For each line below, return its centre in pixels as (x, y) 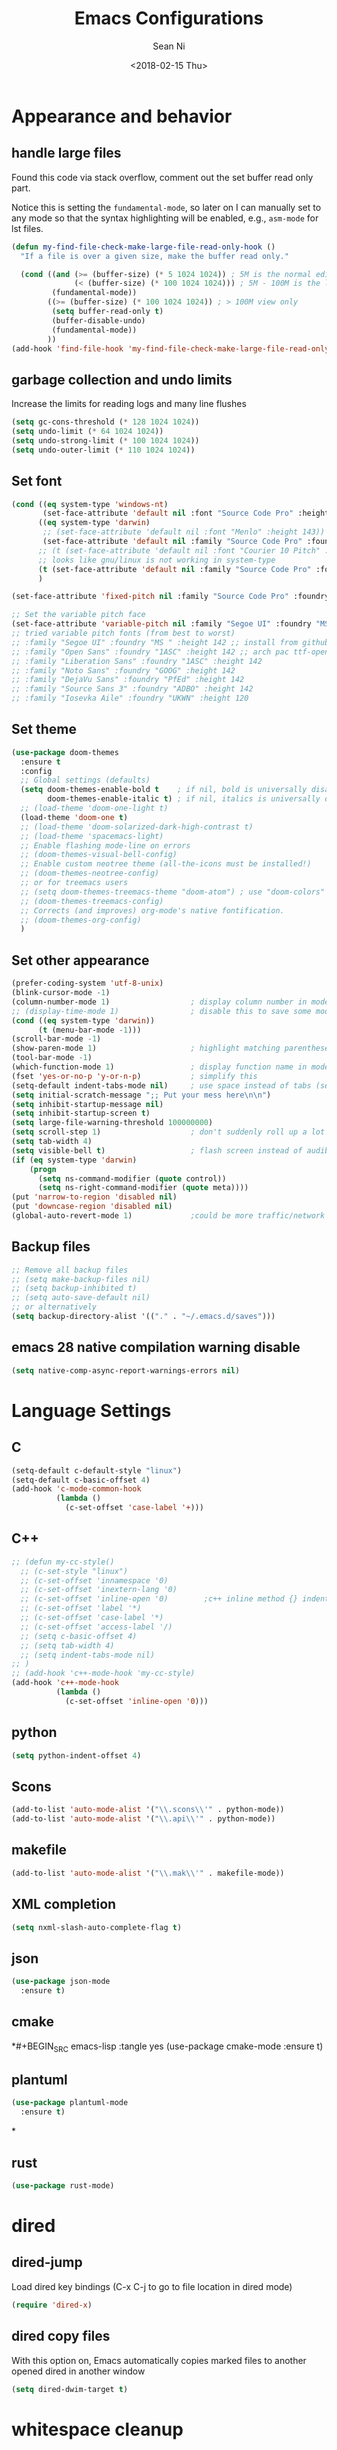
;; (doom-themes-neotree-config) (90, 873)
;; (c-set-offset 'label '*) (81, 1608)
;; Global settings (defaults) (85, 780)
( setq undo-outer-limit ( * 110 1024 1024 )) (103, 450)
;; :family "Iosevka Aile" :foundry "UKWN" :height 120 (130, 698)
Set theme (44, 729)
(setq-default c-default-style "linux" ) (97, 1470)
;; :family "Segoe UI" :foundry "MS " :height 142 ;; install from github (170, 642)
